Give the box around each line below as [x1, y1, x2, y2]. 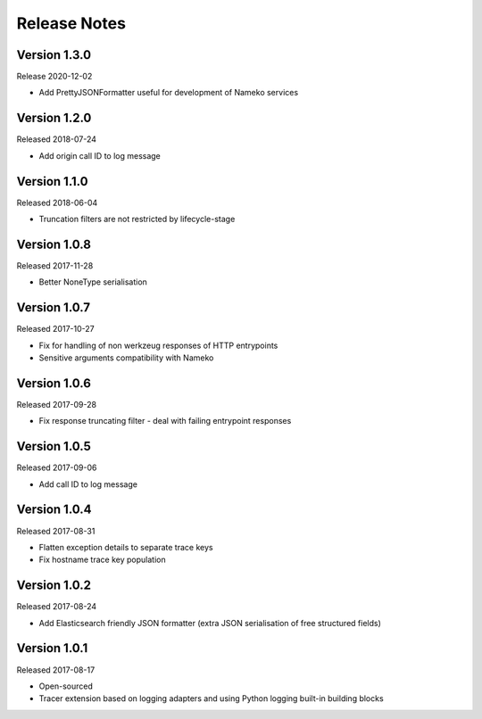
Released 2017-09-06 [16, 462, 97, 473]
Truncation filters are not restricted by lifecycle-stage [38, 214, 236, 225]
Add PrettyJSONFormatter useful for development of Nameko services [38, 87, 299, 98]
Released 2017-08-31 [16, 525, 96, 536]
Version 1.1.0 [16, 174, 88, 189]
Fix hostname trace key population [38, 554, 166, 566]
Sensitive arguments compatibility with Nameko [38, 352, 214, 363]
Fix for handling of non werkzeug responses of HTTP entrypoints [38, 340, 278, 351]
